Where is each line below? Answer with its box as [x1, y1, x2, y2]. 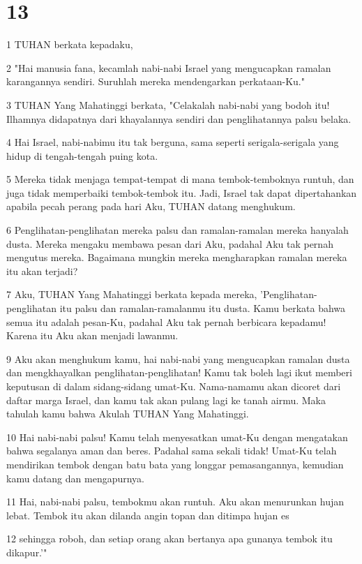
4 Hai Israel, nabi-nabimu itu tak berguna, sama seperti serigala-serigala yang [6, 135, 339, 149]
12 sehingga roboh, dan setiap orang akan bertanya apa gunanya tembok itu [6, 531, 333, 546]
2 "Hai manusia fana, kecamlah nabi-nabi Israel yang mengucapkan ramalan [6, 60, 331, 75]
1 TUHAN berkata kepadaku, [6, 37, 133, 52]
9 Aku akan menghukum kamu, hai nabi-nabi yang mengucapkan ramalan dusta [6, 351, 350, 366]
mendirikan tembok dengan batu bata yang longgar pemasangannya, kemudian [6, 457, 344, 471]
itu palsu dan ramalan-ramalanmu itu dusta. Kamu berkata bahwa [59, 301, 346, 316]
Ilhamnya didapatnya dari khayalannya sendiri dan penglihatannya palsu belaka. [6, 111, 352, 126]
